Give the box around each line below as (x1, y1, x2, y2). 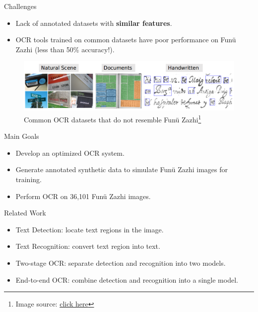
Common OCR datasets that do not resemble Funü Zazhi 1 (24, 113, 201, 124)
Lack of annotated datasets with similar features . (15, 17, 172, 28)
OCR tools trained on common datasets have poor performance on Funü (15, 34, 236, 45)
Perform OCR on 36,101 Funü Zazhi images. (15, 191, 151, 201)
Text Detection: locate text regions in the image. (15, 224, 164, 234)
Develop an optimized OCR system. (15, 147, 125, 158)
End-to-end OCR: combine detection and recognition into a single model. (15, 274, 238, 285)
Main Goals (4, 131, 39, 141)
